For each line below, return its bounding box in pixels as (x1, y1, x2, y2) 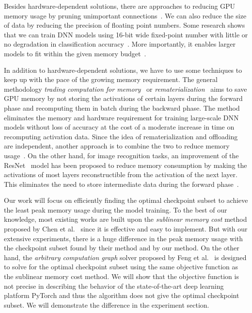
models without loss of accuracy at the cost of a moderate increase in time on (4, 122, 235, 132)
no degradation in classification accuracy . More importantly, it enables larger (4, 39, 236, 49)
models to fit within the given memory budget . (4, 48, 146, 58)
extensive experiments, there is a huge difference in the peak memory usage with (4, 233, 243, 243)
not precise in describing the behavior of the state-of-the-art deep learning (4, 280, 224, 291)
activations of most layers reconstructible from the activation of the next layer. (4, 169, 237, 180)
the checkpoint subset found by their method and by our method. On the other (4, 243, 239, 253)
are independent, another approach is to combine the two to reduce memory (4, 141, 230, 151)
